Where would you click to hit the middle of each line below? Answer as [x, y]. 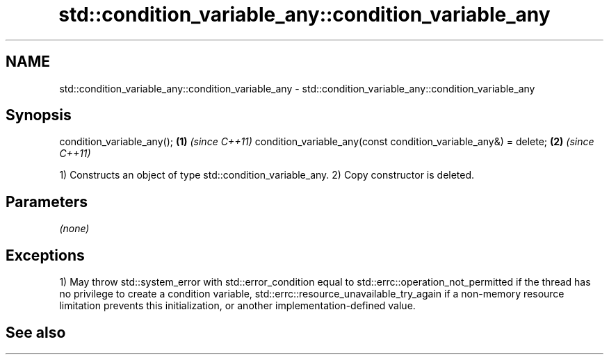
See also [36, 332]
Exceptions [45, 255]
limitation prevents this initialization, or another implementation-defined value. [237, 306]
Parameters [47, 202]
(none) [74, 229]
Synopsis [39, 115]
